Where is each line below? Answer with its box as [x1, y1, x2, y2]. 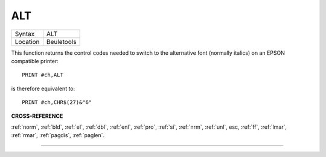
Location [14, 37, 40, 46]
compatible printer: [11, 57, 59, 64]
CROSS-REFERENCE [11, 112, 63, 120]
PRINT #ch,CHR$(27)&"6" [22, 99, 92, 106]
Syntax [14, 29, 35, 38]
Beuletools [46, 37, 77, 46]
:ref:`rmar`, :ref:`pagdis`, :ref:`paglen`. [11, 132, 105, 139]
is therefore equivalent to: [11, 85, 75, 92]
